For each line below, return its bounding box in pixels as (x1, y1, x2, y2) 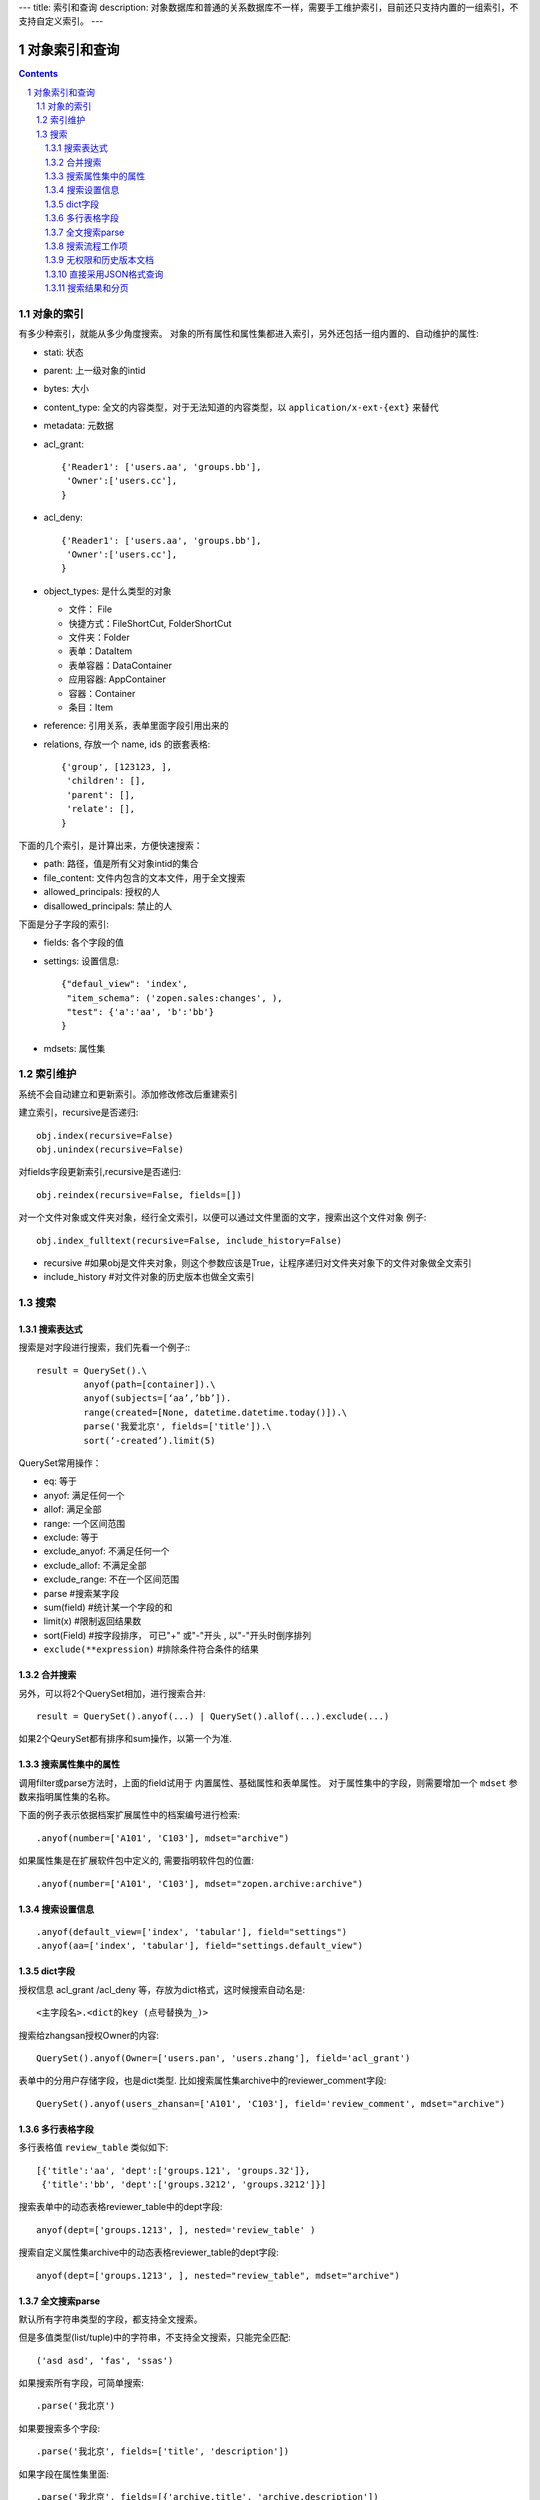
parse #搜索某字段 (43, 1587, 120, 1599)
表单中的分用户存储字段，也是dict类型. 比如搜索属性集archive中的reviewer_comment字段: (18, 2075, 387, 2087)
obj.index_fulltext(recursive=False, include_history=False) (36, 1235, 342, 1246)
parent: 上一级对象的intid (43, 365, 146, 377)
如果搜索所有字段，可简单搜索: (18, 2377, 145, 2389)
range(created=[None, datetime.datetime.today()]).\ (83, 1406, 348, 1418)
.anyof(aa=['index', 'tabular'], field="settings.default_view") (36, 1940, 364, 1952)
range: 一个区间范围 (43, 1517, 126, 1529)
